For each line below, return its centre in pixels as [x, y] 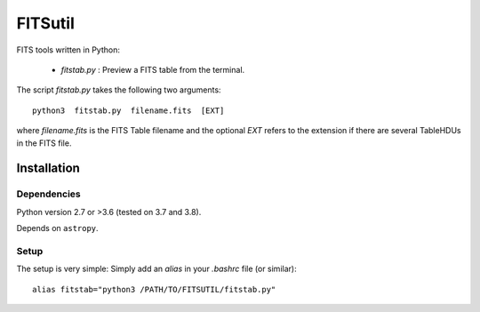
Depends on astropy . [57, 228]
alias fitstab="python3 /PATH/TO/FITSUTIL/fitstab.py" [154, 289]
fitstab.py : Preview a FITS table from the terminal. [153, 69]
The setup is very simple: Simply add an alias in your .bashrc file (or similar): [156, 269]
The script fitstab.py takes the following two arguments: [119, 90]
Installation [48, 168]
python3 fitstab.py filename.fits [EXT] [128, 110]
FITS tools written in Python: [68, 50]
